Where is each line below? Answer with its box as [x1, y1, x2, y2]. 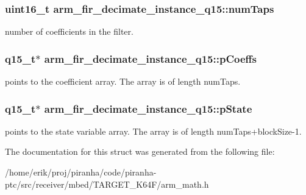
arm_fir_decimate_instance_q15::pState [44, 101, 252, 116]
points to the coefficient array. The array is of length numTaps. [5, 75, 241, 88]
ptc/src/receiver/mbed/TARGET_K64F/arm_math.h [5, 177, 209, 190]
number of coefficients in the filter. [5, 25, 133, 38]
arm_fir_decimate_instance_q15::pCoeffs [44, 51, 257, 66]
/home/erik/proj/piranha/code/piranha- [5, 166, 157, 179]
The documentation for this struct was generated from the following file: [5, 145, 275, 158]
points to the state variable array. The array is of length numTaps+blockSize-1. [5, 124, 302, 137]
